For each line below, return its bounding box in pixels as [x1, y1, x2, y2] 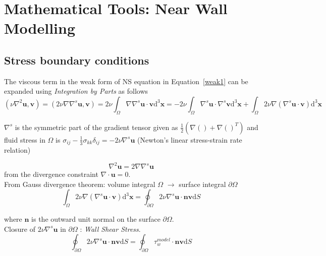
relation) [4, 145, 31, 155]
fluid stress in [4, 134, 45, 145]
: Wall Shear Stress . [80, 223, 141, 234]
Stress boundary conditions [4, 52, 149, 68]
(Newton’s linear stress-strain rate [137, 134, 242, 145]
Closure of [4, 223, 35, 234]
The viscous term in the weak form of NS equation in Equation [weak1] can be [4, 76, 248, 86]
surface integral [179, 178, 226, 189]
